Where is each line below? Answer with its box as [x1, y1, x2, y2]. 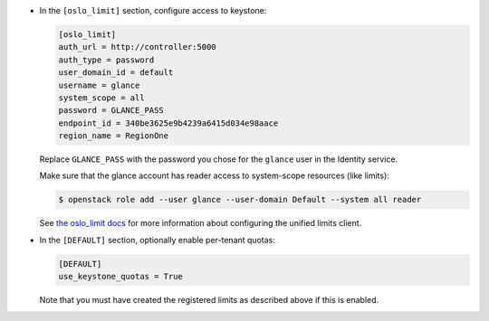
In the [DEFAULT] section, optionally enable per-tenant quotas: [39, 234, 275, 245]
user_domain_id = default [58, 68, 174, 78]
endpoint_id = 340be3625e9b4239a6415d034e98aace [58, 118, 279, 128]
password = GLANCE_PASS [58, 105, 165, 116]
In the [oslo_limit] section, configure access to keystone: [39, 5, 267, 15]
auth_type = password [58, 54, 155, 65]
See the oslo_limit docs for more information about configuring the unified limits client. [39, 218, 362, 229]
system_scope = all [58, 92, 145, 103]
